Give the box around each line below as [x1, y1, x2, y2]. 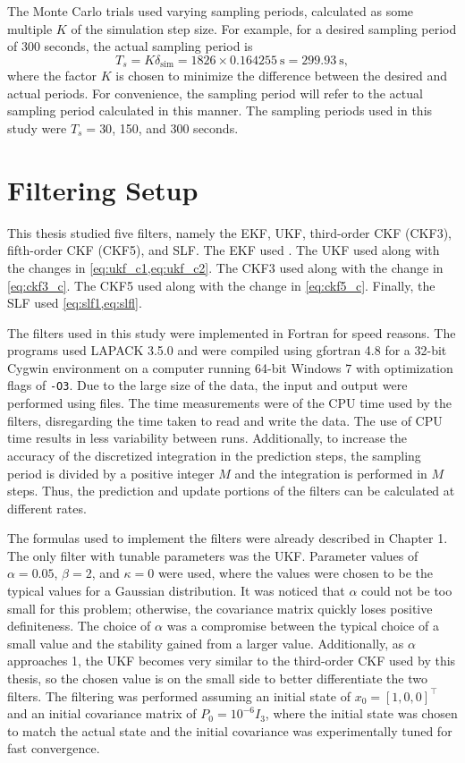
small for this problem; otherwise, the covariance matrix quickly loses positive [7, 598, 433, 617]
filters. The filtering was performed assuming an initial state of [7, 686, 351, 705]
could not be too [361, 581, 452, 600]
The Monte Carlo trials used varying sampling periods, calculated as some [7, 2, 414, 20]
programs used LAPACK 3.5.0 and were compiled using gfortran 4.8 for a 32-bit [7, 341, 447, 360]
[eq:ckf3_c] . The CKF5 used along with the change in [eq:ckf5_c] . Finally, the [7, 276, 435, 294]
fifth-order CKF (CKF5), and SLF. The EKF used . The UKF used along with [7, 241, 440, 259]
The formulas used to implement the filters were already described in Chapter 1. [7, 529, 448, 547]
